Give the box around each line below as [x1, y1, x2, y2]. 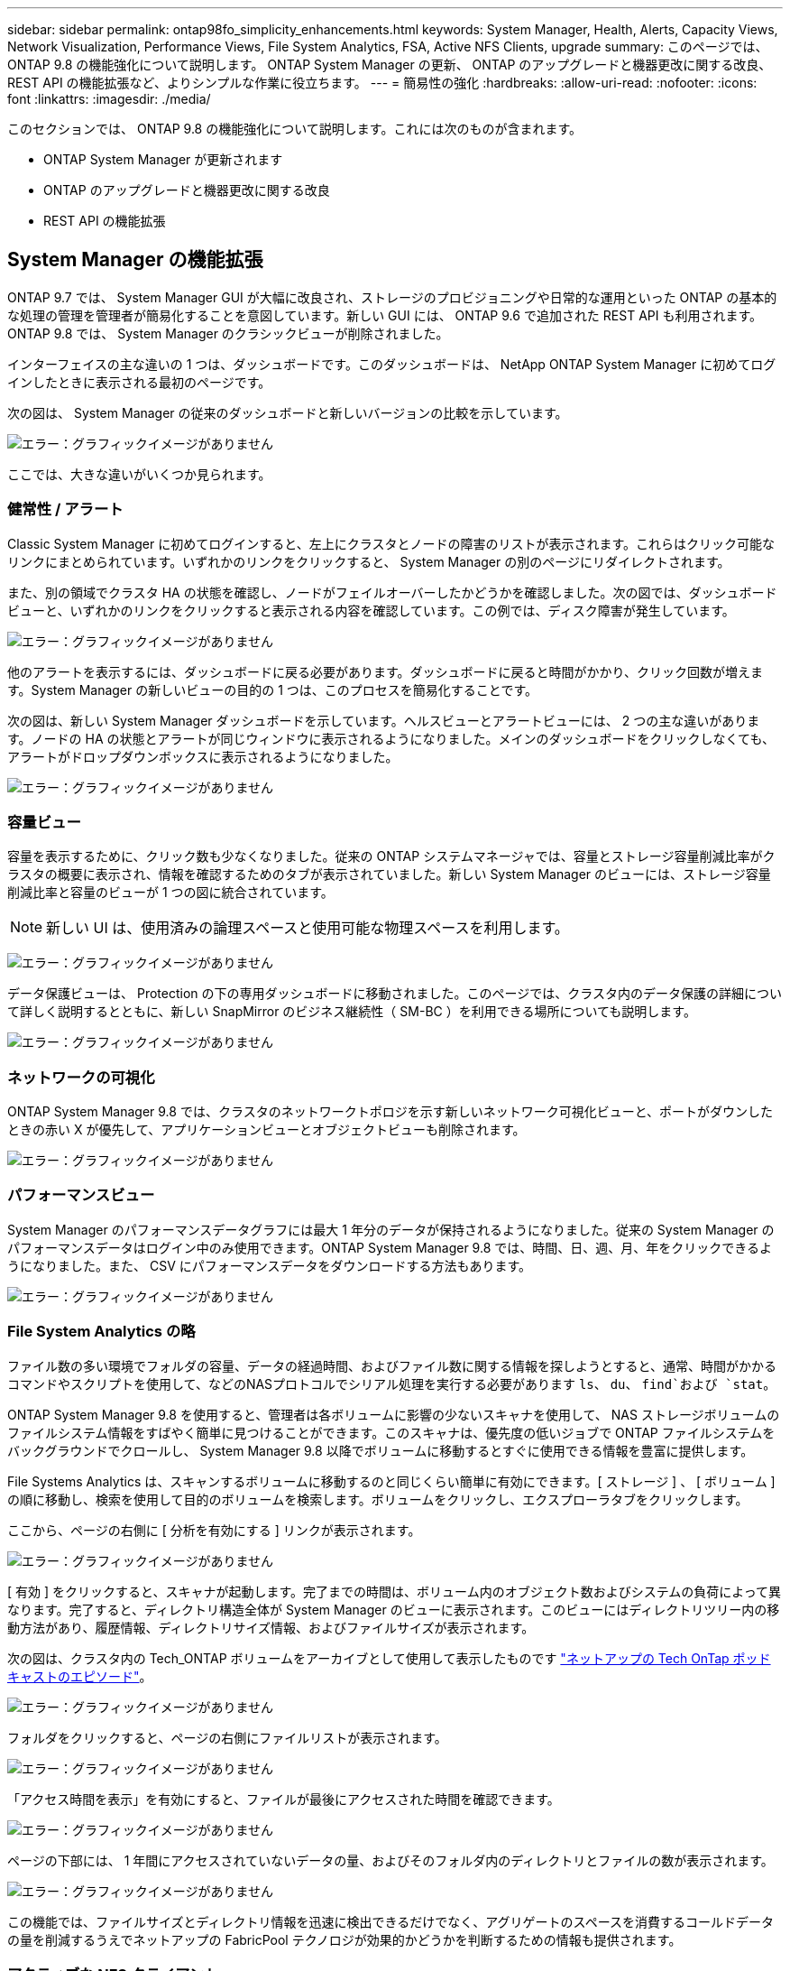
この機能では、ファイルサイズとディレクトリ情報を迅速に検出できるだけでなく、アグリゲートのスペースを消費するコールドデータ [7, 1913, 774, 1929]
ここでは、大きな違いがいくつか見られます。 [7, 466, 271, 482]
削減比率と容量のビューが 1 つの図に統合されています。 [7, 884, 334, 901]
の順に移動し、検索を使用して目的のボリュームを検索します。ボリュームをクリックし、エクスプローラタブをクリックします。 [7, 1491, 749, 1507]
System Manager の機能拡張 [7, 248, 263, 272]
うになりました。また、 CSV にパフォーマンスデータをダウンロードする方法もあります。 [7, 1257, 532, 1273]
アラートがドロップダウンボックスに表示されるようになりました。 [7, 748, 399, 764]
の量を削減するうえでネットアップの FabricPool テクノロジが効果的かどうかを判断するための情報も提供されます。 [7, 1931, 682, 1948]
